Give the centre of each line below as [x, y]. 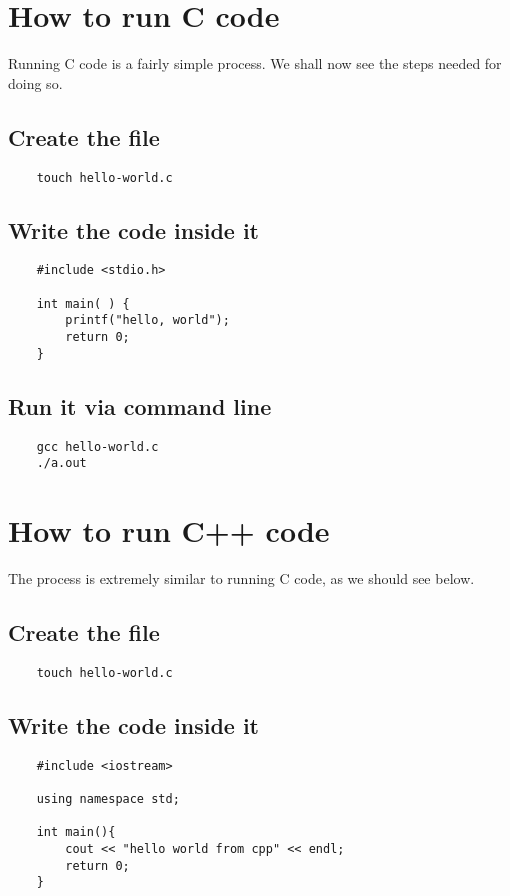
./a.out [61, 463]
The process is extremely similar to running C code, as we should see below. [241, 577]
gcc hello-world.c [97, 446]
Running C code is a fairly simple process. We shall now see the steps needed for [255, 63]
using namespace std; [108, 798]
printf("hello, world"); [147, 320]
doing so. [35, 82]
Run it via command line [140, 405]
